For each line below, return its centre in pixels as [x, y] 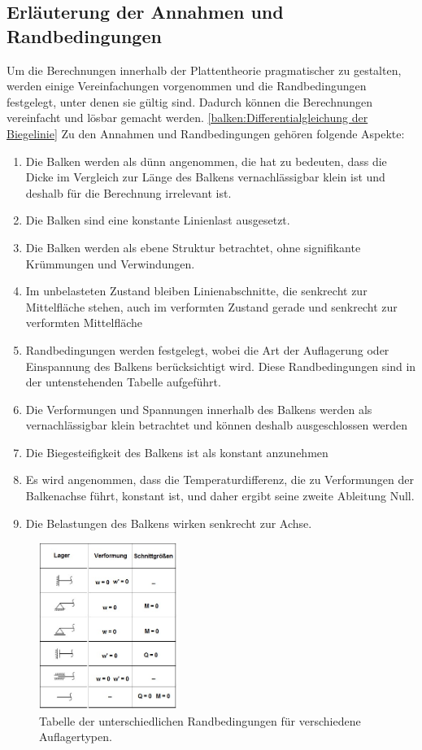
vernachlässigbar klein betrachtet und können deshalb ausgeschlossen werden [217, 425]
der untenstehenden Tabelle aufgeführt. [123, 382]
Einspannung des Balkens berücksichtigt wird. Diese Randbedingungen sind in [221, 366]
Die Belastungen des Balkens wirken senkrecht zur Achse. [169, 523]
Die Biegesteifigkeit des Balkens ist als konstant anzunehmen [177, 452]
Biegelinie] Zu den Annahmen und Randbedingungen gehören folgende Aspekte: [206, 133]
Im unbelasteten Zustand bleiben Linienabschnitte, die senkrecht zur [196, 291]
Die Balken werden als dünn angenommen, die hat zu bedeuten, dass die [206, 161]
